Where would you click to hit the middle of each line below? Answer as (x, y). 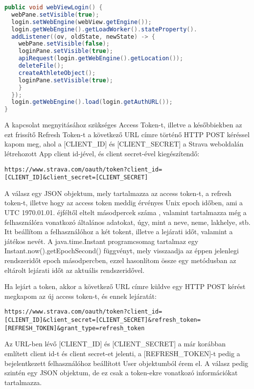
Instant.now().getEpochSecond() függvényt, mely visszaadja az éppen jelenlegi (122, 251)
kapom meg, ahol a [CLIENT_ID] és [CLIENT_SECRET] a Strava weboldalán (124, 144)
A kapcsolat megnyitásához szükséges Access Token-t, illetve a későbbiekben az (123, 125)
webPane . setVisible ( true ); (55, 14)
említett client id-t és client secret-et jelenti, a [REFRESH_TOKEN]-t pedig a (122, 353)
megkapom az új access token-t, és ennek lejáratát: (81, 296)
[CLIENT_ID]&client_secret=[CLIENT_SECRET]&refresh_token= (103, 320)
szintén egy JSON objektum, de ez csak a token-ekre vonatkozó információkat (121, 373)
